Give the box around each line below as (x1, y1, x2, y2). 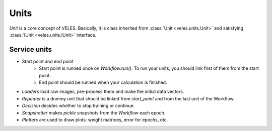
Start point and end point (22, 58, 74, 64)
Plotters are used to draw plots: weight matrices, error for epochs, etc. (22, 116, 168, 122)
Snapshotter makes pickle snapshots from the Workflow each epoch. (22, 109, 166, 115)
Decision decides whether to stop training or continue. (22, 103, 135, 109)
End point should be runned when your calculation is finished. (39, 79, 167, 85)
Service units (9, 45, 52, 54)
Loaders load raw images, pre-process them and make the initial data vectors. (22, 88, 184, 95)
